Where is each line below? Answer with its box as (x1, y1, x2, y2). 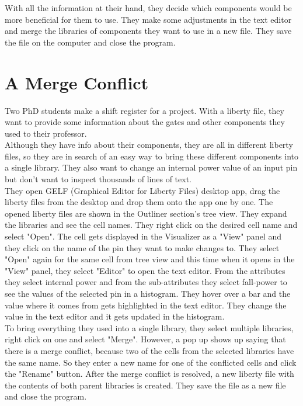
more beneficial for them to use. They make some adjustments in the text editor (5, 13, 292, 25)
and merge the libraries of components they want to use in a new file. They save (5, 25, 292, 37)
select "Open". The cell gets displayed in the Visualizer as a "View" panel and (5, 230, 281, 242)
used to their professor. (5, 127, 87, 139)
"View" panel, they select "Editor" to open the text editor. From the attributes (5, 264, 285, 276)
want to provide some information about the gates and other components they (5, 116, 285, 128)
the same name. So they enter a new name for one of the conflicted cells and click (5, 356, 297, 368)
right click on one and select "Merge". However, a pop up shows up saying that (5, 333, 286, 345)
